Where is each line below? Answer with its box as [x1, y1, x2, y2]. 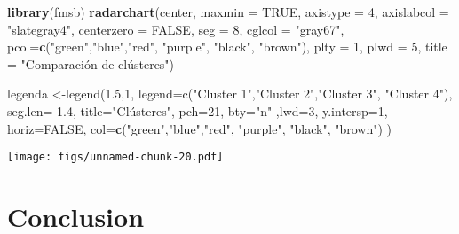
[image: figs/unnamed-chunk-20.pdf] [7, 151, 224, 164]
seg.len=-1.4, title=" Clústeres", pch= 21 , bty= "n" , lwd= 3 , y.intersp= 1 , [7, 101, 388, 120]
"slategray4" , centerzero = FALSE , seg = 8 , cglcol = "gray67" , [7, 19, 344, 38]
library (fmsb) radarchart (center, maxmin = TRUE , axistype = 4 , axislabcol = [7, 3, 449, 20]
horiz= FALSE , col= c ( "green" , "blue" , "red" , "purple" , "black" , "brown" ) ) [7, 119, 392, 137]
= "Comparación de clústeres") [7, 54, 175, 73]
